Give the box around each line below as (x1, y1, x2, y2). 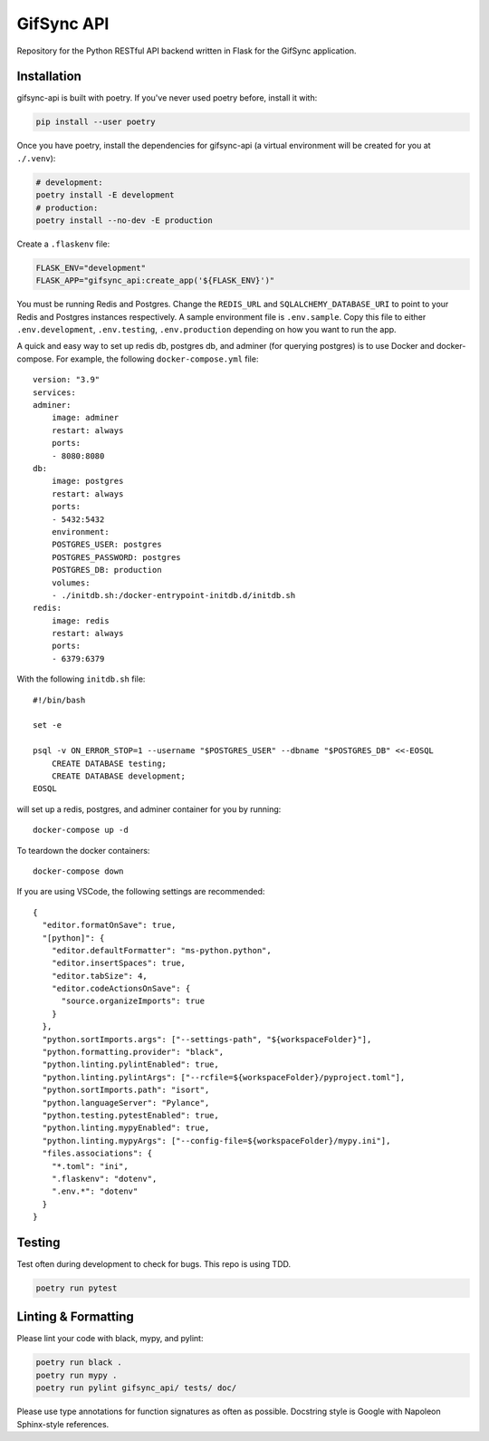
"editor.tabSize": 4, (51, 971, 149, 981)
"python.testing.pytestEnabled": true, (42, 1110, 219, 1120)
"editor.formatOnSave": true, (42, 920, 177, 931)
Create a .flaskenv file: (16, 238, 110, 249)
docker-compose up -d (33, 825, 129, 836)
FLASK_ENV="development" (35, 263, 147, 273)
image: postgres (51, 476, 124, 487)
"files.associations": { (42, 1148, 153, 1159)
